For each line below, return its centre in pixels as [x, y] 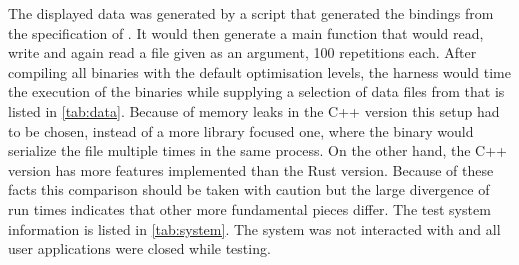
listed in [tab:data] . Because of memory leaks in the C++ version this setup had [254, 110]
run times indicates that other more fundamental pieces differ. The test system [249, 208]
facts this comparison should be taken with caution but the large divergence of [249, 189]
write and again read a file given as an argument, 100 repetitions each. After [242, 52]
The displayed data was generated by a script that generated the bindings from [251, 13]
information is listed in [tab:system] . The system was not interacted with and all [254, 228]
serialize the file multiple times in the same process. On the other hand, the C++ [258, 150]
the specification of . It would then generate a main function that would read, [246, 32]
